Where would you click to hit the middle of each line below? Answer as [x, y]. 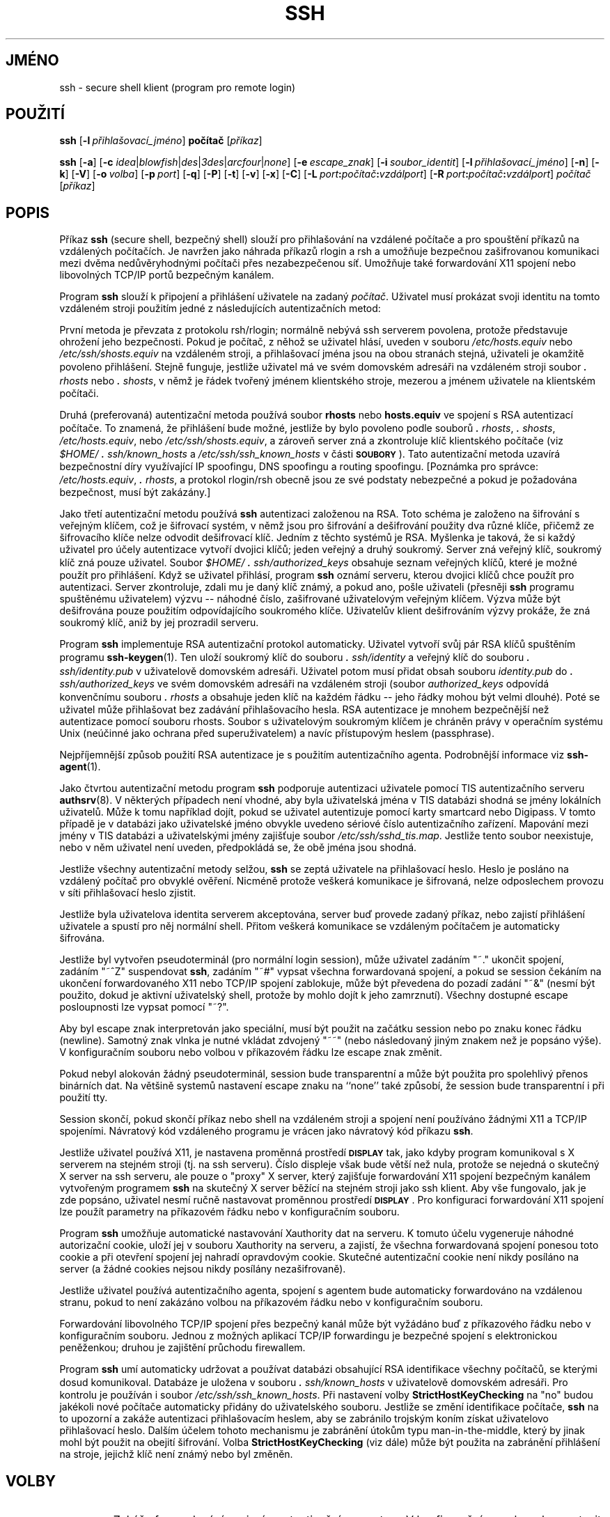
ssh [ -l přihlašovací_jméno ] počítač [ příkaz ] [161, 141]
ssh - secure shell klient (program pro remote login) [178, 87]
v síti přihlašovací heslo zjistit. [128, 893]
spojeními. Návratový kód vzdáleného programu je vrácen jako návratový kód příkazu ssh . [266, 1131]
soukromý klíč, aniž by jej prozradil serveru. [159, 623]
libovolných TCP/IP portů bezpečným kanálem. [167, 275]
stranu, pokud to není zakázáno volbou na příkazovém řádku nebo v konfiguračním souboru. [271, 1302]
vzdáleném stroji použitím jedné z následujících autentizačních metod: [220, 309]
